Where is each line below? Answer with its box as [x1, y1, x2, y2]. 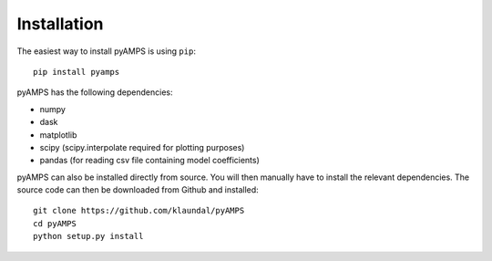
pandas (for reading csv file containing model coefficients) [39, 155, 260, 166]
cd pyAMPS [33, 218, 77, 228]
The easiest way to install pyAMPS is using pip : [16, 46, 196, 57]
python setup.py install [33, 231, 144, 242]
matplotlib [39, 129, 77, 141]
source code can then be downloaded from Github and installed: [16, 184, 259, 195]
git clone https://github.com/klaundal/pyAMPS [33, 205, 245, 216]
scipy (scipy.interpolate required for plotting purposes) [39, 141, 245, 152]
